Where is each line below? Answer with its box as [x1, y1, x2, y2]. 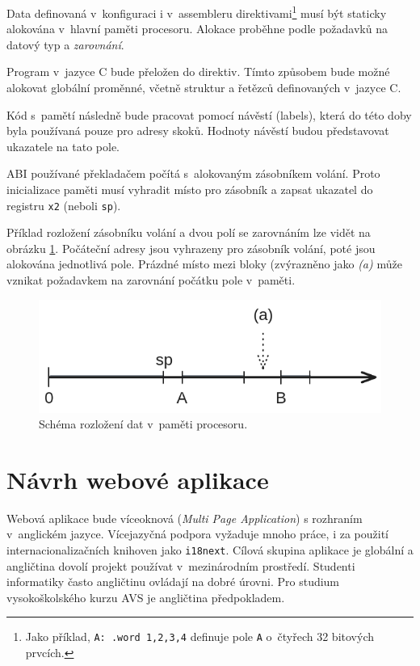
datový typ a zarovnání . [6, 36, 124, 53]
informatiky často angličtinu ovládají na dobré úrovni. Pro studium [6, 573, 340, 590]
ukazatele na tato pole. [6, 137, 120, 154]
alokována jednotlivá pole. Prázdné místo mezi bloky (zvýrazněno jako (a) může [6, 255, 402, 272]
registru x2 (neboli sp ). [6, 196, 121, 213]
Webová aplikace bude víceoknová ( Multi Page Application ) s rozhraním [6, 509, 363, 526]
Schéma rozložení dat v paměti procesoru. [39, 415, 248, 432]
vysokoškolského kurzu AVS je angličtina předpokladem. [6, 588, 285, 605]
